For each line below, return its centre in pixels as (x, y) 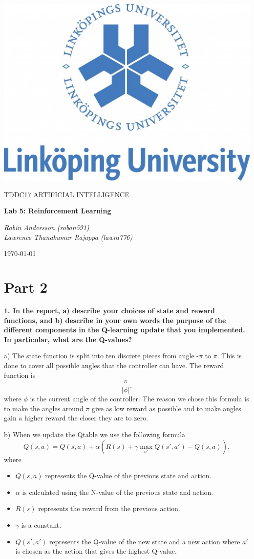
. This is (229, 356)
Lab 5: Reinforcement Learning (58, 211)
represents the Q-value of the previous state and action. (128, 476)
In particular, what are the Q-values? (68, 339)
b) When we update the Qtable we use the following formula (95, 434)
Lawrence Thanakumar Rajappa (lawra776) (68, 237)
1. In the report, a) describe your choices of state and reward (109, 310)
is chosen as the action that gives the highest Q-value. (96, 551)
